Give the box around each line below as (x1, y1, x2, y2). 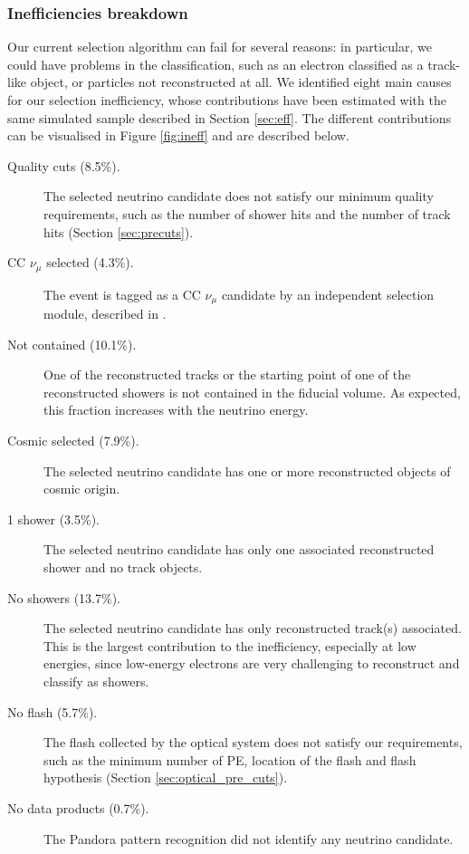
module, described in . (43, 304, 167, 323)
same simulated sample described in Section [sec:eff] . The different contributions (7, 108, 452, 127)
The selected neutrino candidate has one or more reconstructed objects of (43, 461, 451, 480)
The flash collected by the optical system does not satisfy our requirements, (43, 733, 463, 752)
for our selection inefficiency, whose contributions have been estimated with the (7, 91, 446, 109)
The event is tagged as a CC (43, 284, 201, 303)
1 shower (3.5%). (7, 509, 100, 528)
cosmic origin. (43, 479, 120, 498)
